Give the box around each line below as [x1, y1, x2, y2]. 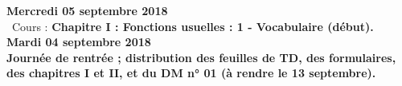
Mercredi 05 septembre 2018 [6, 2, 168, 18]
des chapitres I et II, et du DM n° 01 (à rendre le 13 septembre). [6, 64, 376, 81]
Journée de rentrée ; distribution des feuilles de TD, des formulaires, [6, 49, 396, 65]
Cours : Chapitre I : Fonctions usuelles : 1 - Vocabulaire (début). [11, 18, 374, 34]
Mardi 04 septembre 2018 [6, 33, 151, 50]
